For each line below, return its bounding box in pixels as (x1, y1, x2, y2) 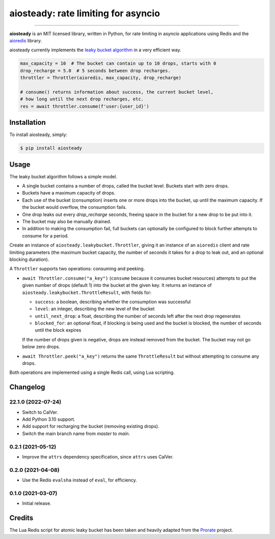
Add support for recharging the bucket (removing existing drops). (22, 423, 160, 429)
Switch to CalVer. (22, 409, 59, 415)
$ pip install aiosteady (20, 145, 82, 151)
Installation (9, 118, 46, 127)
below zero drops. (22, 344, 61, 350)
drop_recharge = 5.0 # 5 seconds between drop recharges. (20, 68, 171, 73)
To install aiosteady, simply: (9, 131, 68, 138)
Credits (9, 514, 34, 522)
